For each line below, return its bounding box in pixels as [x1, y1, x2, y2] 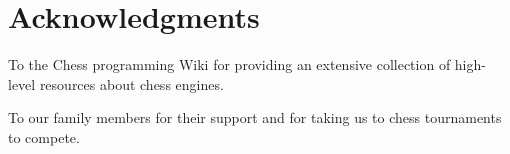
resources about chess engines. [39, 73, 224, 94]
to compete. [8, 126, 80, 147]
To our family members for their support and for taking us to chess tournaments [8, 107, 502, 128]
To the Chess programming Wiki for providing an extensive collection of [8, 54, 451, 75]
